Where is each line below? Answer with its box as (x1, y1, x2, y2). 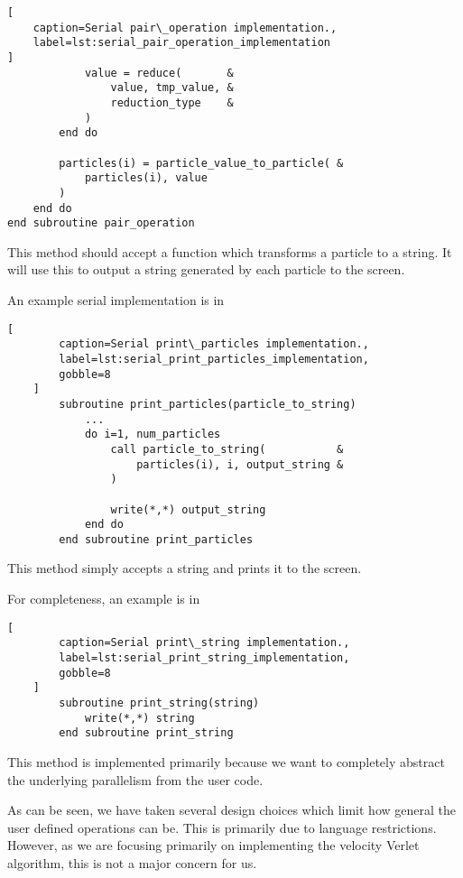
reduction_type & (110, 96, 234, 109)
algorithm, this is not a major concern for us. (7, 853, 257, 872)
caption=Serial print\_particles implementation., (59, 337, 369, 351)
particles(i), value (84, 171, 208, 185)
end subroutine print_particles (59, 532, 254, 546)
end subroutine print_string (59, 726, 234, 740)
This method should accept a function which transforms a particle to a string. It (7, 242, 452, 261)
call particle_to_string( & (110, 442, 344, 456)
